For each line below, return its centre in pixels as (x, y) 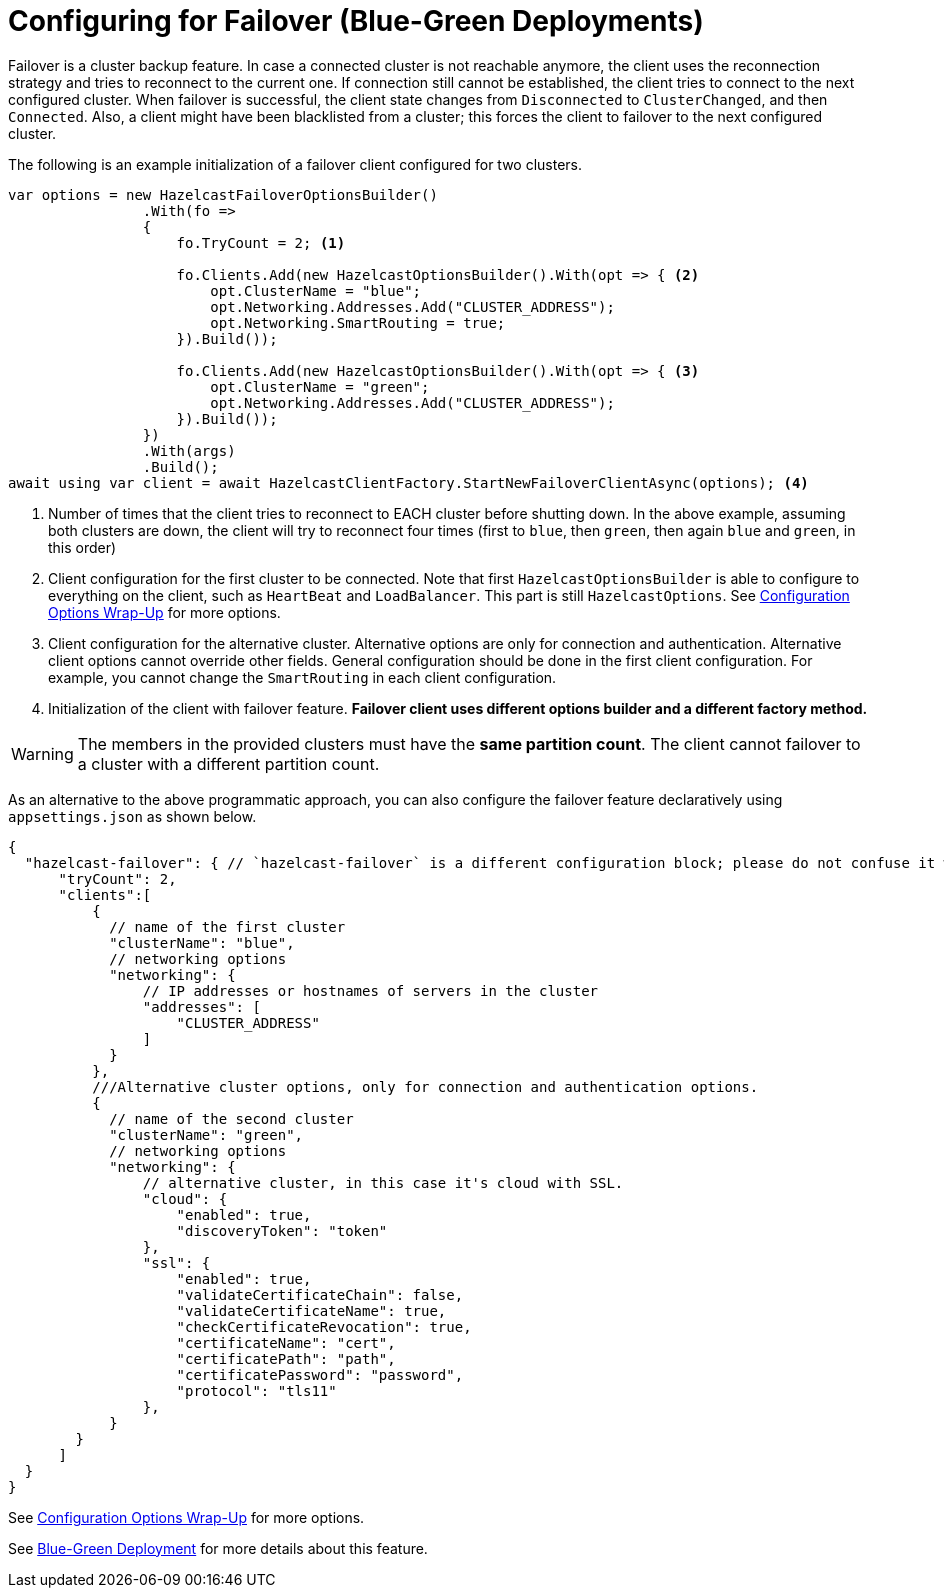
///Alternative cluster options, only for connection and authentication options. (425, 1086)
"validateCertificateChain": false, (320, 1294)
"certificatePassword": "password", (320, 1374)
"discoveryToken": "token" (282, 1230)
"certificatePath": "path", (286, 1358)
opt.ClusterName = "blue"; (316, 290)
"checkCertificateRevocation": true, (324, 1326)
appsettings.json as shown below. (132, 816)
